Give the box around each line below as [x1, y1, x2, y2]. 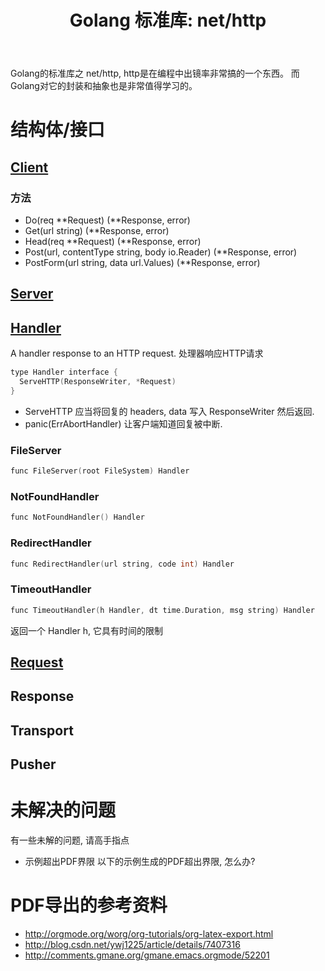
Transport [10, 722, 74, 739]
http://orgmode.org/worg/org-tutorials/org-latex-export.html [24, 928, 274, 940]
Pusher [10, 756, 57, 773]
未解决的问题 [10, 799, 117, 822]
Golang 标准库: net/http [69, 9, 267, 32]
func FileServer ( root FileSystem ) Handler [10, 466, 190, 476]
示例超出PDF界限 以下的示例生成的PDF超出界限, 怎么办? [24, 856, 256, 868]
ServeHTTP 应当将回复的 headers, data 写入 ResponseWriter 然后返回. [24, 405, 315, 417]
